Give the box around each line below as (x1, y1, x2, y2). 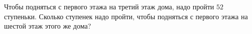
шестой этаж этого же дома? (4, 21, 91, 31)
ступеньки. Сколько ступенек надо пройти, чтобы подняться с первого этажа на (4, 11, 248, 21)
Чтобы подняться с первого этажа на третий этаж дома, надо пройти (4, 1, 214, 11)
